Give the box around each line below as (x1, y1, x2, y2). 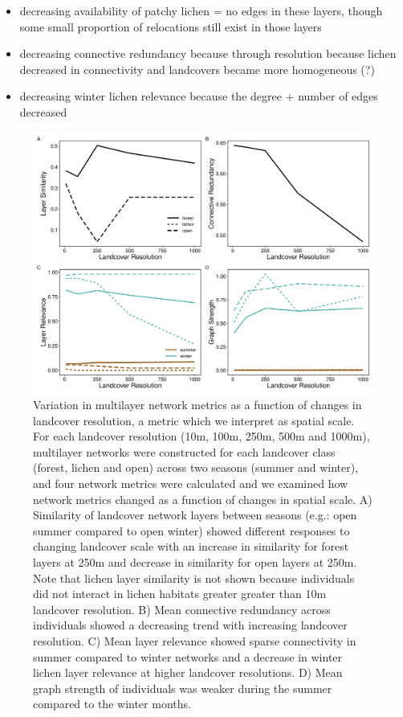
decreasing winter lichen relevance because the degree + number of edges (19, 88, 378, 104)
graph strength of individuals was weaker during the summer (33, 679, 332, 696)
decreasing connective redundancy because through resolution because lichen (19, 45, 397, 62)
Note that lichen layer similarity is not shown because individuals (33, 569, 355, 586)
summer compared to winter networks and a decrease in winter (33, 648, 343, 665)
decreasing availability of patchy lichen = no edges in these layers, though (19, 2, 383, 18)
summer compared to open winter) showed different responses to (33, 522, 350, 539)
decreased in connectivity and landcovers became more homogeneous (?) (19, 60, 375, 77)
